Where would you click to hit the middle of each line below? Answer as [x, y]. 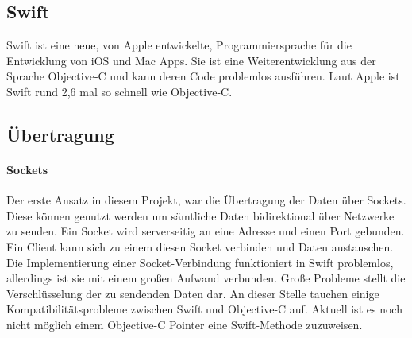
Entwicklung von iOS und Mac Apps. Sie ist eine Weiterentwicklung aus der [191, 60]
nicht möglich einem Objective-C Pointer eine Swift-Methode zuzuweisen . [185, 324]
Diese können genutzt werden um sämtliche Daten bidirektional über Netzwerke [200, 215]
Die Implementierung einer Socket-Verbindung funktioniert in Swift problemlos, [200, 262]
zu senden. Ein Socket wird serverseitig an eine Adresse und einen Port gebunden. [206, 231]
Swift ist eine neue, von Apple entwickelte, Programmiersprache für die [179, 45]
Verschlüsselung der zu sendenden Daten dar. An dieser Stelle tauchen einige [193, 293]
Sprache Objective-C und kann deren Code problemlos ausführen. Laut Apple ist [203, 76]
